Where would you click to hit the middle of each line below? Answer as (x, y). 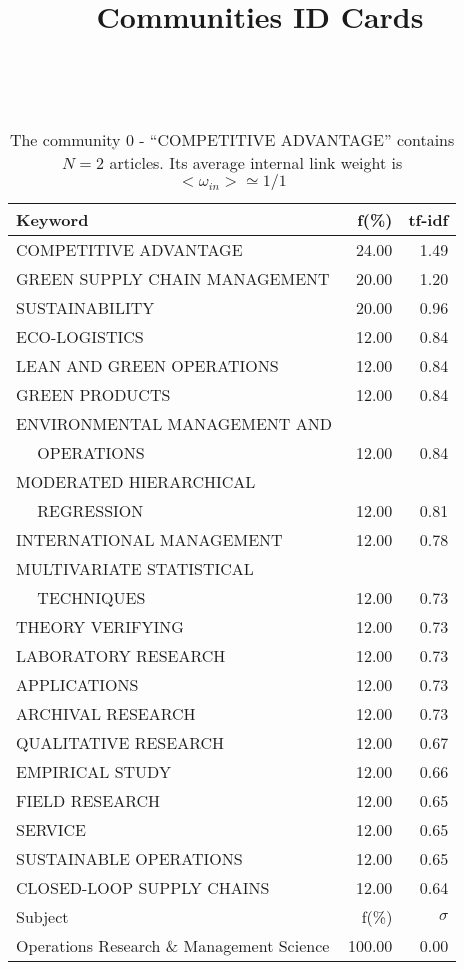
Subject (42, 916)
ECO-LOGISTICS (80, 336)
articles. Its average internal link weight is (256, 162)
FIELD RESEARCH (88, 800)
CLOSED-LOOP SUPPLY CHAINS (143, 887)
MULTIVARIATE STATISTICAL (135, 568)
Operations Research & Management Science (173, 945)
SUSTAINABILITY (85, 307)
